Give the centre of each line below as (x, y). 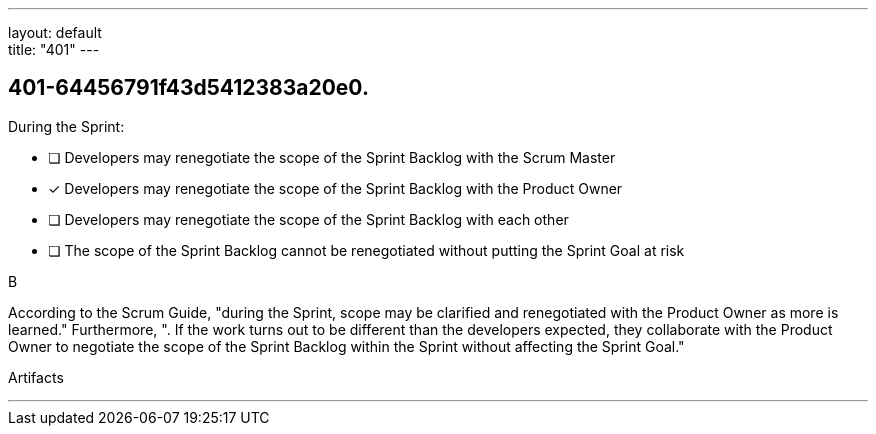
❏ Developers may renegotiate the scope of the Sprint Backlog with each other (308, 219)
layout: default (55, 32)
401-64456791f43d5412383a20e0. (188, 88)
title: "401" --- (54, 49)
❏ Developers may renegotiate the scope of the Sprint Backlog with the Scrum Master (332, 157)
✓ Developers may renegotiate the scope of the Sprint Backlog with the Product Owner (335, 188)
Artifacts (36, 377)
